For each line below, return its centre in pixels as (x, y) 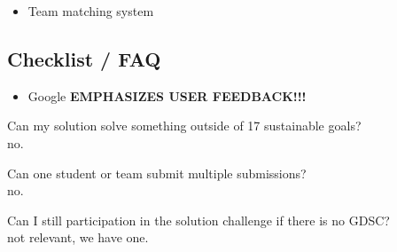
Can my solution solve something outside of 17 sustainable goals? (184, 126)
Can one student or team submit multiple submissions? (157, 173)
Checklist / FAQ (84, 58)
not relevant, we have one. (78, 237)
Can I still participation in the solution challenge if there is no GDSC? (198, 220)
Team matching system (91, 11)
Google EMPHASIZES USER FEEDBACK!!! (167, 95)
